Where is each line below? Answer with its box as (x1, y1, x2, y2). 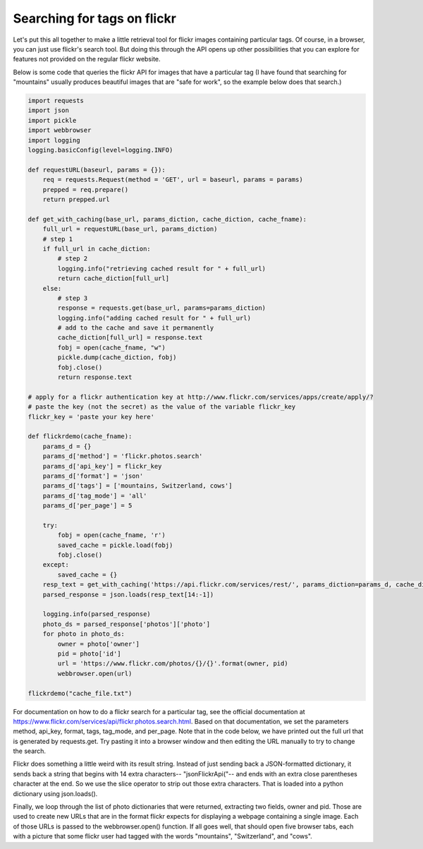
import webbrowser (27, 126, 92, 134)
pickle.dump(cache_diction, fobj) (57, 354, 177, 361)
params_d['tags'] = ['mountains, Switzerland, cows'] (42, 482, 233, 490)
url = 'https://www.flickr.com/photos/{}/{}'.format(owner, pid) (57, 660, 288, 668)
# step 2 (57, 255, 88, 263)
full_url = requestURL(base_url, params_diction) (42, 225, 218, 233)
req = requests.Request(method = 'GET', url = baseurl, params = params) (42, 176, 303, 183)
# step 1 (42, 235, 73, 243)
